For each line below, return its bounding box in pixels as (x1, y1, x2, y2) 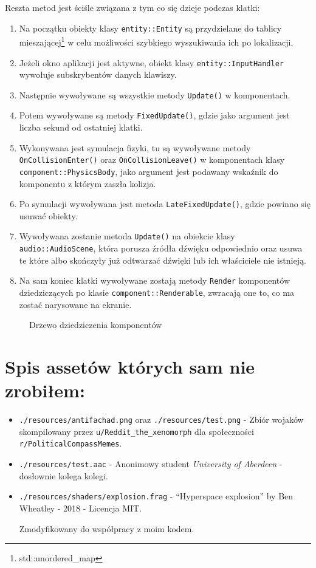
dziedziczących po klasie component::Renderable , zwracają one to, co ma (19, 286, 294, 298)
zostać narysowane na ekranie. (19, 298, 132, 310)
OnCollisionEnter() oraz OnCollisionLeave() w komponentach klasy (19, 153, 285, 166)
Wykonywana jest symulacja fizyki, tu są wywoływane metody (19, 141, 251, 154)
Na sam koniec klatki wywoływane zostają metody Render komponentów (19, 274, 290, 287)
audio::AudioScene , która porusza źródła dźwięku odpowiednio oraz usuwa (19, 242, 303, 255)
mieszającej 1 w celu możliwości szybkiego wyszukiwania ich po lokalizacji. (19, 34, 294, 48)
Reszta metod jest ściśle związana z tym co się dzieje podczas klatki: (5, 1, 260, 13)
